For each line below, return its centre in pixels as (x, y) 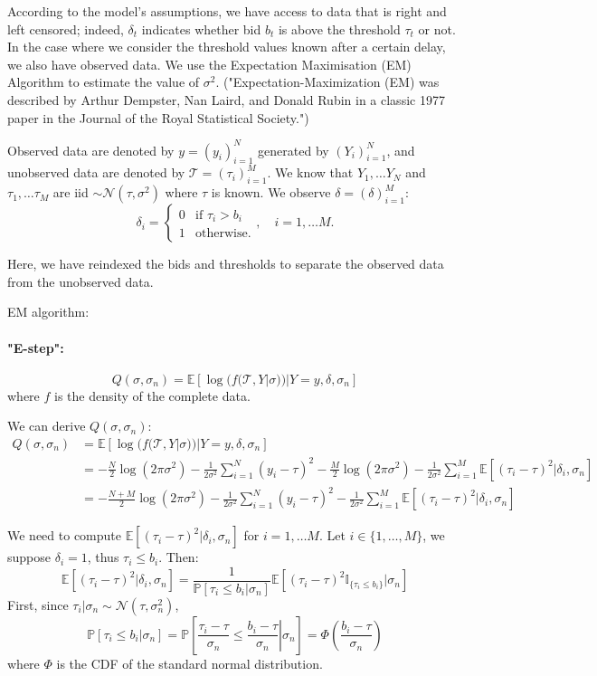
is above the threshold (339, 29)
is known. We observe (271, 192)
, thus (103, 557)
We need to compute (64, 535)
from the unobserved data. (81, 281)
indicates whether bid (201, 29)
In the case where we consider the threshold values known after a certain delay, (227, 47)
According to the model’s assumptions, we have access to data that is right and (227, 11)
